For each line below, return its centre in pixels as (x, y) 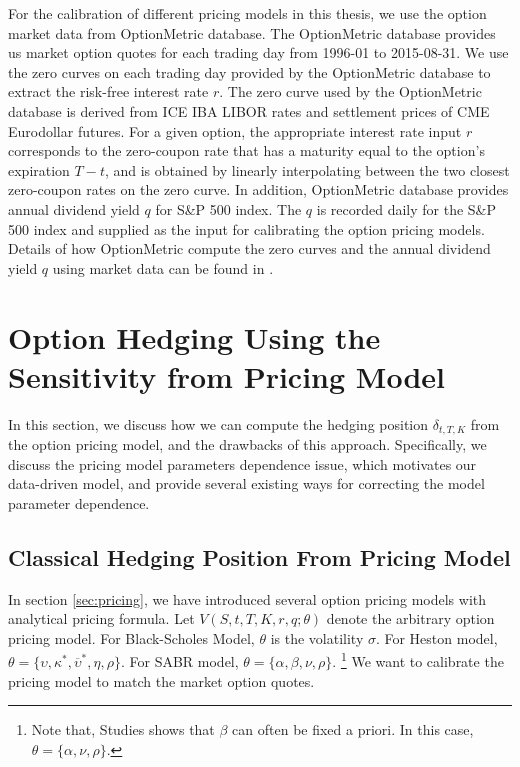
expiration (39, 169)
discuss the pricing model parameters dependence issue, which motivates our (242, 463)
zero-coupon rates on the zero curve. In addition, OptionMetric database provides (258, 189)
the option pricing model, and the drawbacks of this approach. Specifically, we (247, 444)
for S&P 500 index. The (228, 208)
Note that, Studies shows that (123, 729)
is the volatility (317, 637)
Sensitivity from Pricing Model (226, 375)
